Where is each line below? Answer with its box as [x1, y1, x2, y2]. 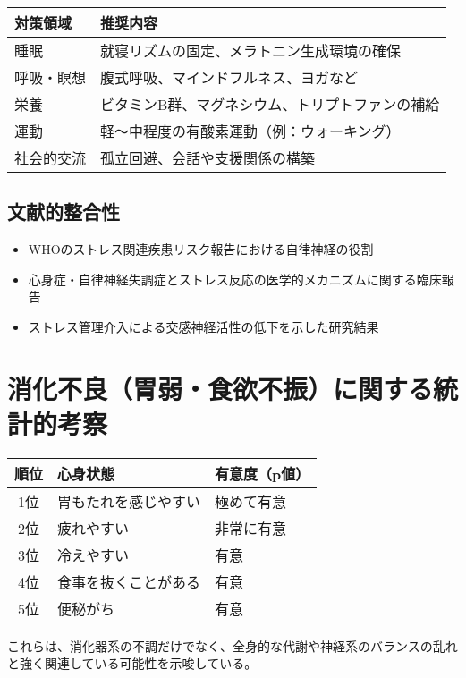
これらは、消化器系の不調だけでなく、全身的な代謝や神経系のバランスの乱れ [7, 636, 458, 655]
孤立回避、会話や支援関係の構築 [100, 148, 316, 168]
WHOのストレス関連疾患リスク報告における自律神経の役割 [28, 240, 374, 258]
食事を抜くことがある [57, 571, 201, 592]
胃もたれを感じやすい [57, 490, 201, 512]
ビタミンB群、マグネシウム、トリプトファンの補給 [100, 94, 440, 114]
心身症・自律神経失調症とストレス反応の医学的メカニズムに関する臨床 [28, 269, 442, 288]
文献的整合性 [7, 198, 120, 225]
